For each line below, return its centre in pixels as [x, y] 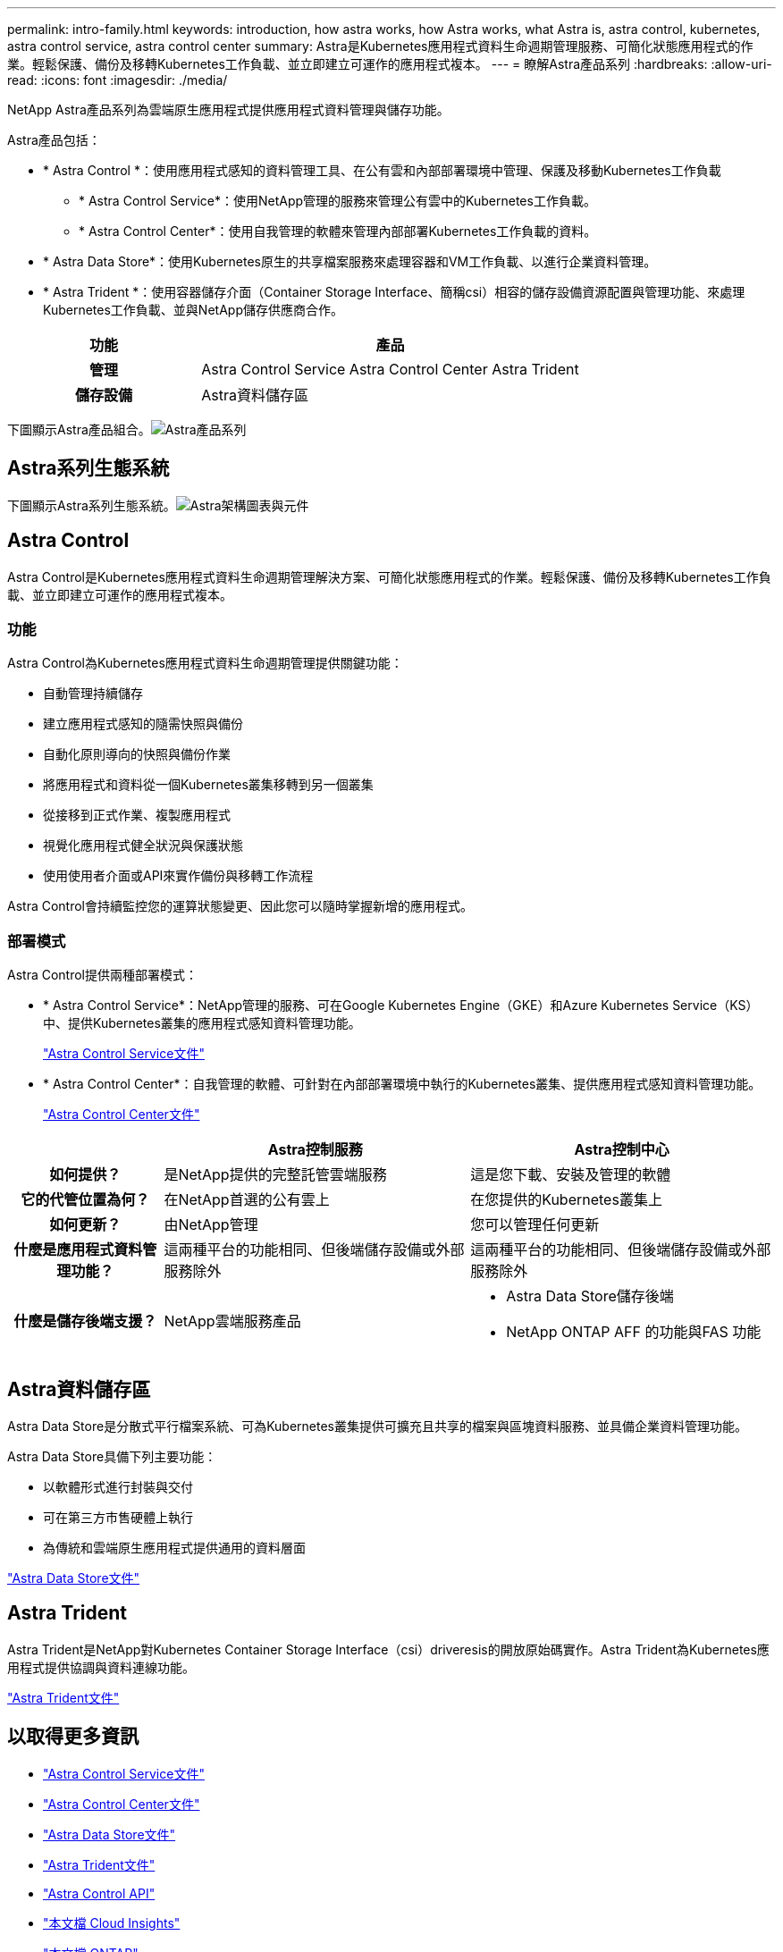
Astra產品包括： [54, 140]
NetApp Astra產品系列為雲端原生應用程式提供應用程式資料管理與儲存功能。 [228, 109]
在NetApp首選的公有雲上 [247, 1200]
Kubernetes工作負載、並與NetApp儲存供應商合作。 [193, 310]
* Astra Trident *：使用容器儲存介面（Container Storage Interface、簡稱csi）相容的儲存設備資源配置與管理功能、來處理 [394, 292]
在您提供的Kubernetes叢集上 [566, 1200]
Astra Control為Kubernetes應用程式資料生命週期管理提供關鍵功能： [205, 663]
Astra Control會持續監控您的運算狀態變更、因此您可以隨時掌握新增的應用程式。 [240, 906]
